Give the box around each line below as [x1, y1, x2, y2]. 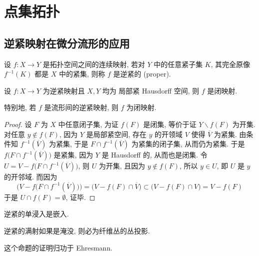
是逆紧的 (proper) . [113, 68, 171, 79]
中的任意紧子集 [153, 58, 203, 69]
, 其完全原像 [211, 58, 251, 69]
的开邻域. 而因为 [4, 171, 57, 182]
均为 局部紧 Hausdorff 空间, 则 [102, 85, 199, 95]
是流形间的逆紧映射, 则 [44, 102, 119, 112]
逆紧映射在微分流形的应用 [4, 35, 130, 50]
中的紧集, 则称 [59, 68, 105, 79]
